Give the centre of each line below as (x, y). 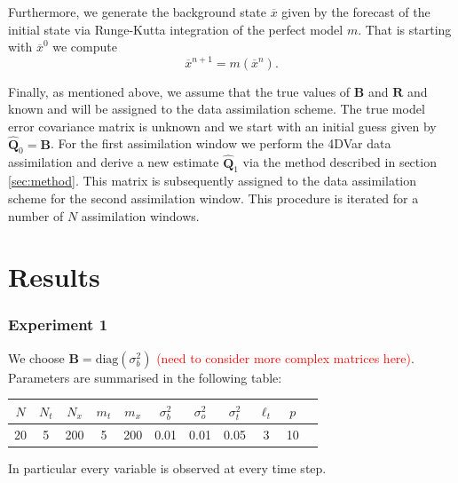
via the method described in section (340, 162)
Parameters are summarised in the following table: (145, 377)
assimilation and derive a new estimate (114, 162)
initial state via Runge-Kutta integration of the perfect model (176, 29)
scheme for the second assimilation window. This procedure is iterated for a (213, 198)
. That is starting (405, 29)
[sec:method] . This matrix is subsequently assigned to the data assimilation (213, 181)
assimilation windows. (140, 215)
